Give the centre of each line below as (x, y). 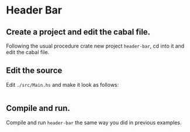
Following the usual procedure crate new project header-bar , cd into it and (95, 46)
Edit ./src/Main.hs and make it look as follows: (63, 84)
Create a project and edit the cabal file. (78, 32)
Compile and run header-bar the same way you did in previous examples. (94, 122)
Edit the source (34, 71)
